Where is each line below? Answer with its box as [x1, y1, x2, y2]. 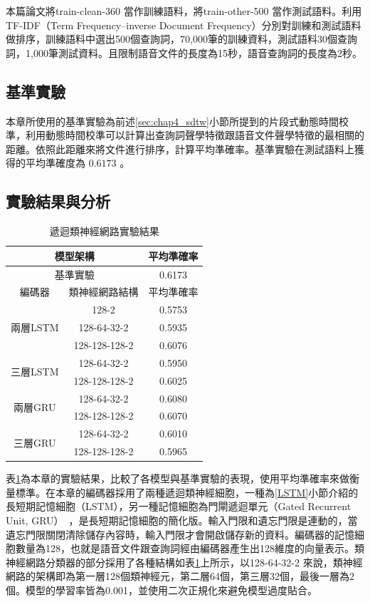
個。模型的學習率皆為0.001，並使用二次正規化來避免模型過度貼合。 [6, 582, 317, 597]
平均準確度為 [25, 155, 85, 170]
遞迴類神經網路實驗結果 [49, 224, 159, 239]
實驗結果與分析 [6, 190, 110, 212]
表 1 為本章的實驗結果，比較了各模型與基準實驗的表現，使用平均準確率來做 [6, 471, 349, 486]
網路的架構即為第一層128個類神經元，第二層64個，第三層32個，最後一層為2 [6, 569, 354, 583]
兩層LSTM [11, 320, 59, 335]
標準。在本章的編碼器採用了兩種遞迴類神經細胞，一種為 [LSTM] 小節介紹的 [15, 484, 359, 499]
